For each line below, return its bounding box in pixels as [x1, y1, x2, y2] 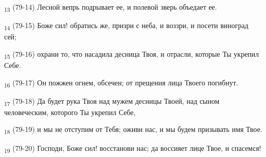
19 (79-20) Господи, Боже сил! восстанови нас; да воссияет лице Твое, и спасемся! [4, 142, 261, 154]
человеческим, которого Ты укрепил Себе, [4, 106, 136, 117]
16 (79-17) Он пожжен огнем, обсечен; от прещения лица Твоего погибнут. [4, 77, 238, 89]
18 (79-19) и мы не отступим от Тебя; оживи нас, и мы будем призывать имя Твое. [4, 124, 262, 136]
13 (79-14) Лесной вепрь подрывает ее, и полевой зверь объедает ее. [4, 2, 217, 13]
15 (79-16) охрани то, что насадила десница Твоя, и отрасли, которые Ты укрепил [4, 48, 259, 60]
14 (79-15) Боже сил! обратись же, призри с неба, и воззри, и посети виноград [4, 20, 249, 32]
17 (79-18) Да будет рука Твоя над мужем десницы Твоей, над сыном [4, 95, 220, 107]
